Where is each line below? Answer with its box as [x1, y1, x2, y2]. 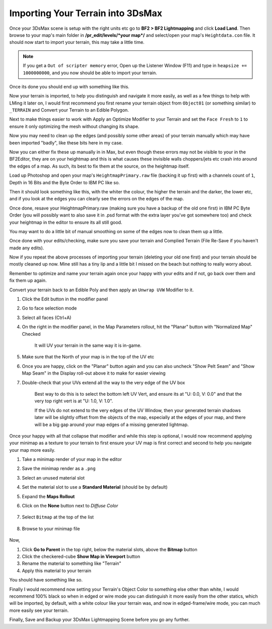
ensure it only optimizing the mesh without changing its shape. [9, 123, 140, 129]
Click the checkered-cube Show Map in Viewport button [22, 553, 141, 559]
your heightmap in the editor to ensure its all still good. [9, 219, 122, 225]
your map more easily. [9, 447, 55, 453]
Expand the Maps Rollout [22, 493, 75, 499]
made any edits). [9, 245, 44, 251]
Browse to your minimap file [22, 526, 80, 532]
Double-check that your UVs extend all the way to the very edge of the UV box [22, 379, 185, 386]
